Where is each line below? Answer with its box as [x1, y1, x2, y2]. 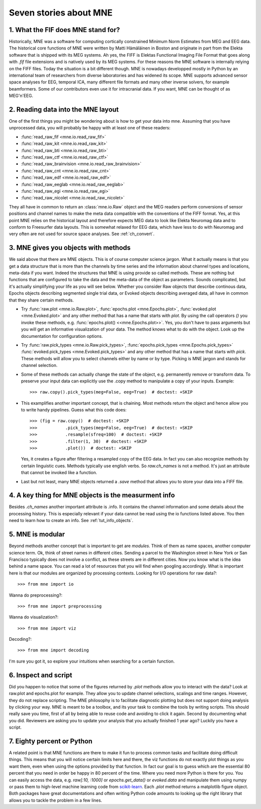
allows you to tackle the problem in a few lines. [9, 797, 102, 803]
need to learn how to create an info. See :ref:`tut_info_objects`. [9, 518, 133, 523]
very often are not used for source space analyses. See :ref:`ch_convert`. [9, 231, 155, 237]
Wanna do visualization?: [9, 614, 59, 620]
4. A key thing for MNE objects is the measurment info [9, 491, 175, 499]
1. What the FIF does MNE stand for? [9, 26, 120, 34]
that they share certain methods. [9, 297, 74, 303]
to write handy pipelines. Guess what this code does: [21, 407, 127, 413]
